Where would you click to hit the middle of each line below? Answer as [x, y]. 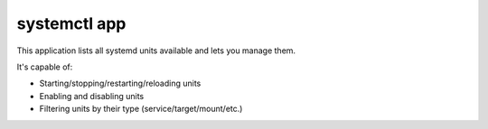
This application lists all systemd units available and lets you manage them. [156, 51]
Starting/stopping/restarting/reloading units [120, 83]
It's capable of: [45, 67]
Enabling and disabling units [92, 96]
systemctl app [71, 23]
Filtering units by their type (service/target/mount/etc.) [141, 109]
